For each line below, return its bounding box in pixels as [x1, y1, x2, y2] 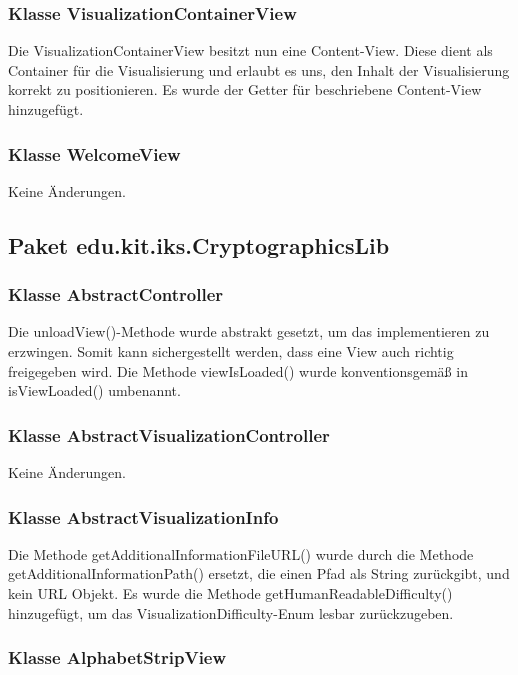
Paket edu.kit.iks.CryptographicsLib [8, 229, 390, 260]
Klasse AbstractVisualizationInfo [8, 504, 279, 529]
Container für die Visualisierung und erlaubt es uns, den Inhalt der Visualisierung [8, 59, 510, 80]
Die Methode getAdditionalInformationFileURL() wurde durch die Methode [8, 543, 474, 564]
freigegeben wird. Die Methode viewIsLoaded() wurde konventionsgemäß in [8, 360, 468, 381]
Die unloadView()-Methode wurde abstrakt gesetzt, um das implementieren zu [8, 321, 490, 342]
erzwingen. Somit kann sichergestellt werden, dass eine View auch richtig [8, 341, 454, 361]
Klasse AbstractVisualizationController [8, 422, 330, 447]
